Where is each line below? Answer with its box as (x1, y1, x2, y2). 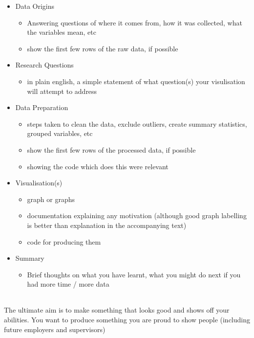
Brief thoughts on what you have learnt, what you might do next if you (27, 269, 241, 279)
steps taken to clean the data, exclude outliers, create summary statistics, (27, 118, 247, 129)
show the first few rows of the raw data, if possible (27, 43, 178, 53)
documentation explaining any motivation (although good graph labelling (27, 210, 247, 221)
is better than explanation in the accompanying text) (27, 220, 187, 230)
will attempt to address (27, 86, 97, 96)
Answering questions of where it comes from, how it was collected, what (27, 17, 242, 27)
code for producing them (27, 236, 101, 247)
